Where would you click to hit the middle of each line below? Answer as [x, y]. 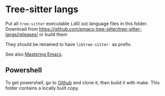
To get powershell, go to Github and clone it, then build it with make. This [83, 82]
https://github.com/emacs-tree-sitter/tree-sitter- [90, 29]
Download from [22, 29]
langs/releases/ [22, 34]
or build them [53, 34]
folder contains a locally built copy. [42, 88]
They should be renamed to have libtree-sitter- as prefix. [69, 44]
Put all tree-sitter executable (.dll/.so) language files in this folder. [77, 23]
